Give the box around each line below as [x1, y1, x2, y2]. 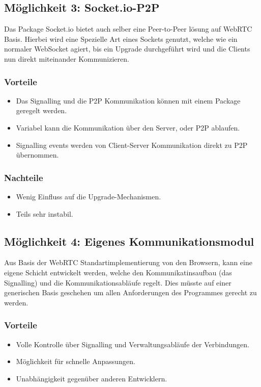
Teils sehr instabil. [16, 208, 73, 219]
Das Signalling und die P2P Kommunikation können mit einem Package [16, 95, 241, 106]
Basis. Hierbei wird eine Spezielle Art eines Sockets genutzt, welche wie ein [4, 33, 238, 44]
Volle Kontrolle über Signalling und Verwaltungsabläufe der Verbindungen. [16, 339, 249, 349]
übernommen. [16, 149, 59, 160]
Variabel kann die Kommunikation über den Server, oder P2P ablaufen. [16, 122, 240, 133]
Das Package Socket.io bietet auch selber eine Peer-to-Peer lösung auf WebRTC [4, 23, 252, 34]
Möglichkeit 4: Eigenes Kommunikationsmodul [4, 233, 254, 249]
